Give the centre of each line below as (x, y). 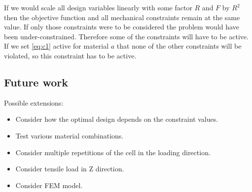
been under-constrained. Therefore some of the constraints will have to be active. (126, 36)
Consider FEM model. (49, 185)
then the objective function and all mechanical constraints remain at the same (122, 17)
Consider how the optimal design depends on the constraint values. (117, 119)
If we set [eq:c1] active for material (56, 46)
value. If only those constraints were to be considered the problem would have (122, 27)
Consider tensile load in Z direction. (70, 169)
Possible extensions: (34, 102)
